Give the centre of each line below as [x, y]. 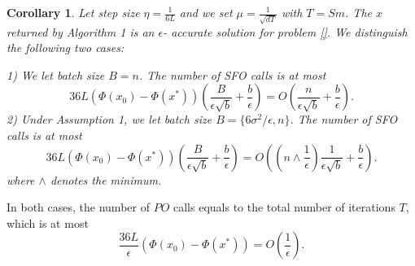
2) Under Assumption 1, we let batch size [109, 119]
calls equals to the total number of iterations [284, 207]
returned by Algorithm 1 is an [81, 31]
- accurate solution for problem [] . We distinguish [285, 31]
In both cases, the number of [78, 207]
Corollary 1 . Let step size [73, 12]
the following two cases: [66, 48]
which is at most [48, 222]
